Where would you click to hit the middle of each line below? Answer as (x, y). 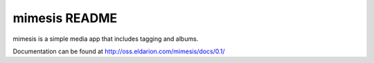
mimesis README (65, 18)
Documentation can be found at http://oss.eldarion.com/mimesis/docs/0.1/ (119, 51)
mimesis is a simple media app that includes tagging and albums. (106, 39)
